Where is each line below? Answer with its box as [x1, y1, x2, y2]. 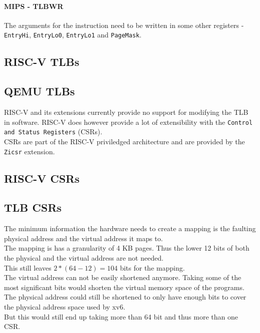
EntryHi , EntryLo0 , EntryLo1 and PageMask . [4, 29, 141, 40]
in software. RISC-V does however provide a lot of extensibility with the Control [4, 116, 253, 127]
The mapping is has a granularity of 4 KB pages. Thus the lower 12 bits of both [4, 243, 249, 253]
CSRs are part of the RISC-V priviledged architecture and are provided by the [4, 136, 245, 146]
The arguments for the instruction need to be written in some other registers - [4, 19, 244, 30]
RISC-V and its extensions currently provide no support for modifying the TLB [4, 107, 248, 117]
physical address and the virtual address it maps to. [4, 233, 163, 243]
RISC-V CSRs [4, 170, 80, 186]
